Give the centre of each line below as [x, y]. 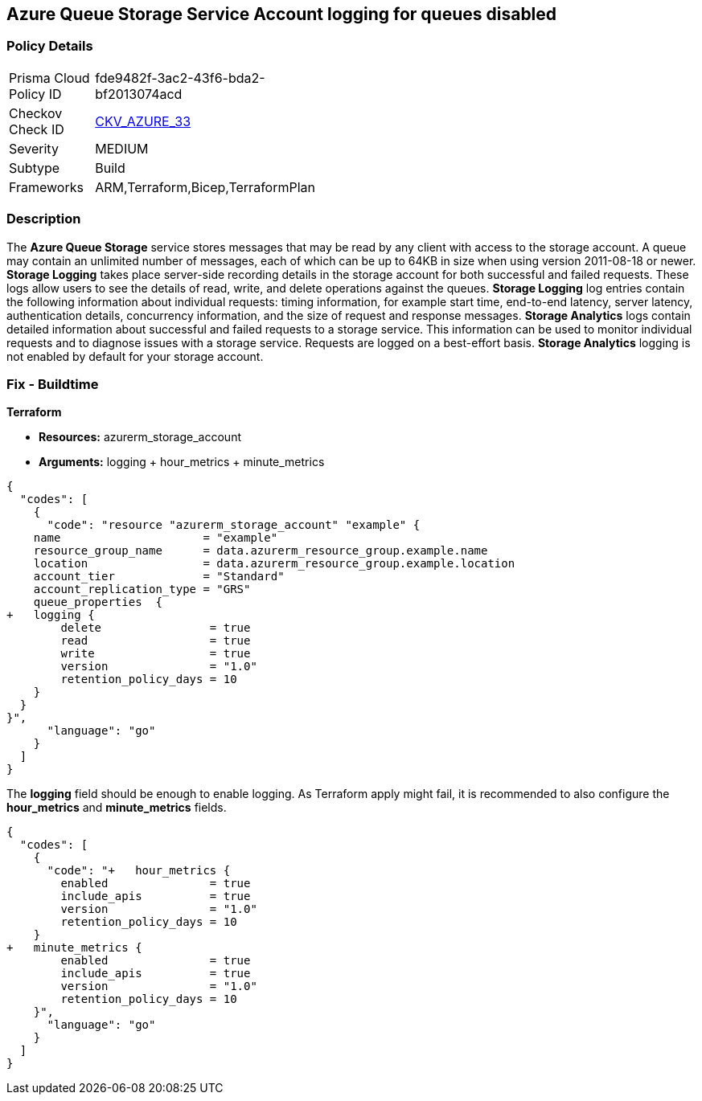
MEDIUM [122, 148]
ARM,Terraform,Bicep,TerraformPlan [205, 187]
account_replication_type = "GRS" [142, 589]
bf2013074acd [139, 94]
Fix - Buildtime [53, 384]
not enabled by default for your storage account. [135, 356]
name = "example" [156, 538]
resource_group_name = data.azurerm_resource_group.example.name [261, 551]
